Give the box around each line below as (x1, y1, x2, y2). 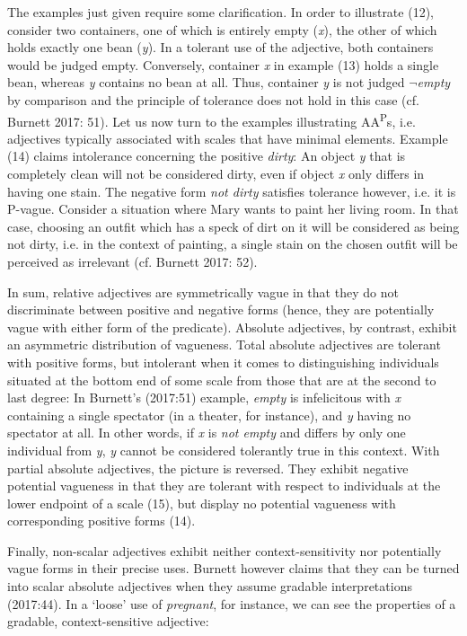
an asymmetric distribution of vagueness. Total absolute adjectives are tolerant (7, 335, 441, 354)
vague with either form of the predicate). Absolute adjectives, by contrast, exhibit (7, 317, 457, 336)
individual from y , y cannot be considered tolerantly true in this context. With (7, 440, 440, 459)
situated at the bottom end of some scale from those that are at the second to (7, 370, 436, 389)
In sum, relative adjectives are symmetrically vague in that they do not (7, 282, 399, 301)
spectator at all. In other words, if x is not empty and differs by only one (7, 423, 406, 442)
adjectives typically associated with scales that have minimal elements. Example (7, 128, 448, 147)
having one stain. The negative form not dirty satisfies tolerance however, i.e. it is (7, 181, 456, 200)
